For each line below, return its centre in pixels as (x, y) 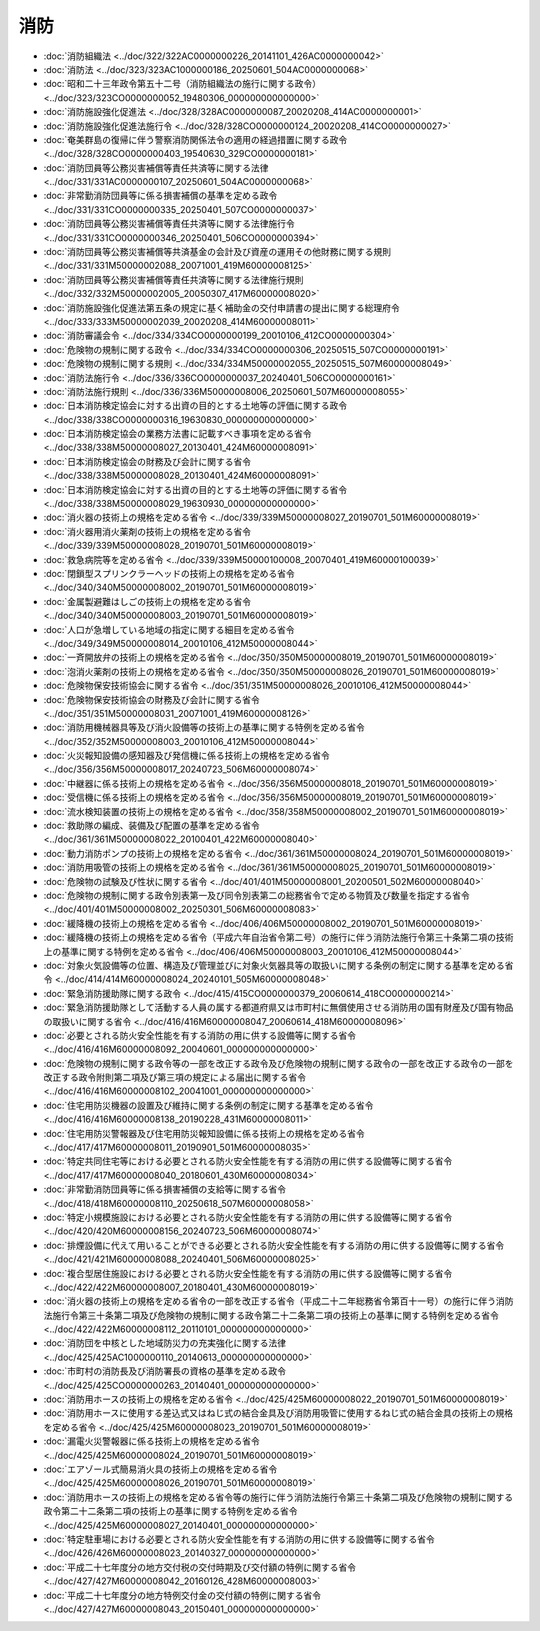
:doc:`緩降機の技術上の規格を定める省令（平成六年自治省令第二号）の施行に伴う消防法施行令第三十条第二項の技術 (278, 937)
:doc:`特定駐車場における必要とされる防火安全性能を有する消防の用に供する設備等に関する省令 (239, 1539)
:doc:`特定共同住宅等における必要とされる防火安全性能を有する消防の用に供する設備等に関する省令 (248, 1161)
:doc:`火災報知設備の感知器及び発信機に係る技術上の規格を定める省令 (186, 756)
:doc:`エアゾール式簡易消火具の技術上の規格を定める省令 (160, 1469)
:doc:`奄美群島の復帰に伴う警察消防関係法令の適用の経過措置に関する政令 (195, 139)
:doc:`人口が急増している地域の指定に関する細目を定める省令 (169, 629)
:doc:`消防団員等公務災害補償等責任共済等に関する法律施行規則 (173, 279)
